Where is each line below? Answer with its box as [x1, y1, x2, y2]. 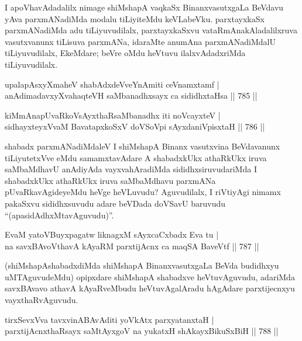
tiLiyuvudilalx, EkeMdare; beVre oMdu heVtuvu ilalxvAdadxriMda [5, 47, 246, 59]
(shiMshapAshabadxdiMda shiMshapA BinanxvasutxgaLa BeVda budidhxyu [5, 259, 279, 272]
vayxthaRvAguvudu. [5, 294, 78, 306]
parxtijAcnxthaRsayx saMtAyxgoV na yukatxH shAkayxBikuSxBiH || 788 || [5, 325, 279, 337]
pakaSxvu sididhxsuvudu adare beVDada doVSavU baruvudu [5, 197, 225, 209]
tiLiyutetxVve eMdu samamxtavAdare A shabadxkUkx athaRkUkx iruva [5, 151, 267, 163]
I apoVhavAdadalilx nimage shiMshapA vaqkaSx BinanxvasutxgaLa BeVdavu [5, 1, 284, 13]
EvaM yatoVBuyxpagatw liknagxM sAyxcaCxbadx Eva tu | [5, 228, 219, 241]
